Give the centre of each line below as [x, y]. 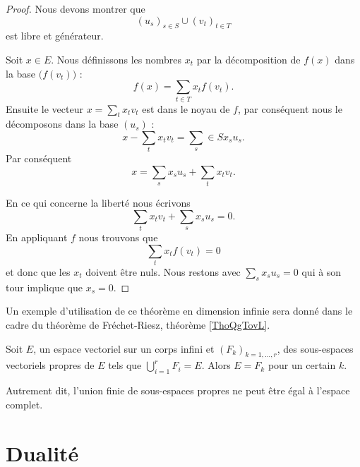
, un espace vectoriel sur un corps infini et [124, 348]
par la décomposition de [248, 59]
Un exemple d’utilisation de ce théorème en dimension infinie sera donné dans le [179, 311]
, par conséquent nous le [290, 108]
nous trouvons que [118, 237]
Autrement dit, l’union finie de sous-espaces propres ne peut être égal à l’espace [178, 390]
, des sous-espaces [315, 348]
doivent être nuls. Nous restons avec [163, 271]
